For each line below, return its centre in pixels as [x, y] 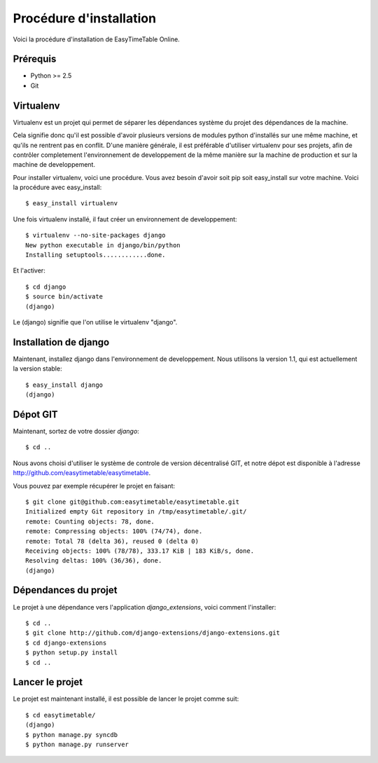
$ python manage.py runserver [77, 744]
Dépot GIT [36, 414]
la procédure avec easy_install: [57, 187]
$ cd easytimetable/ [61, 715]
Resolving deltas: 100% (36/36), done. [94, 561]
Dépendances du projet [65, 590]
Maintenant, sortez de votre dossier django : [76, 431]
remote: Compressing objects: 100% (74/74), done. [114, 531]
